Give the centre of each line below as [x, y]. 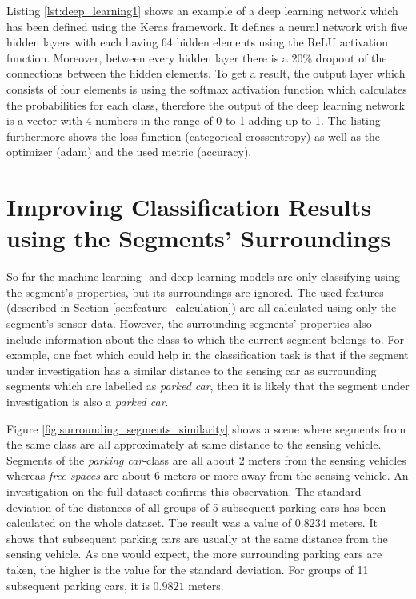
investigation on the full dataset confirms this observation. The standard [184, 491]
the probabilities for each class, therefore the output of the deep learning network [206, 104]
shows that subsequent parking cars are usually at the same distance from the [197, 538]
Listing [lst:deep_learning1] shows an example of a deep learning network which [202, 10]
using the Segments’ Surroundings [199, 238]
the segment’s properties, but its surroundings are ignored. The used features [195, 292]
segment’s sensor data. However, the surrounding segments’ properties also [189, 323]
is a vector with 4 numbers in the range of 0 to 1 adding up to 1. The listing [194, 120]
